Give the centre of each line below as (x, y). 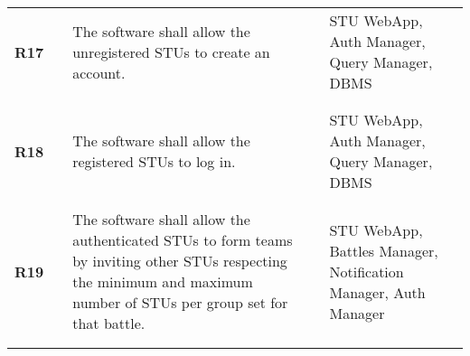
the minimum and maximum (163, 281)
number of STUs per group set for (180, 302)
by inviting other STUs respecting (180, 261)
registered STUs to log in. (154, 161)
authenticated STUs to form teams (183, 240)
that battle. (109, 323)
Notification (367, 271)
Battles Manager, (384, 250)
